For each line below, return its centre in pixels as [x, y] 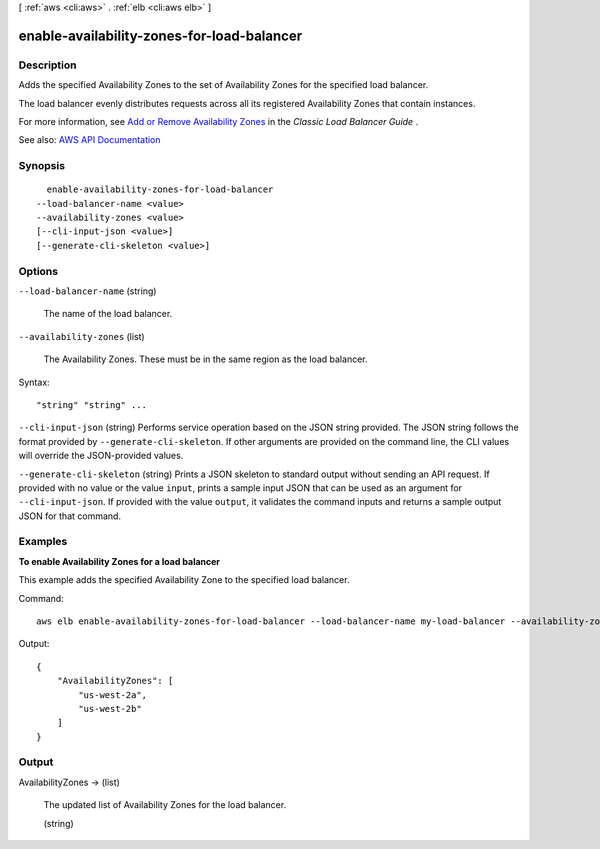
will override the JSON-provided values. [101, 456]
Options [38, 271]
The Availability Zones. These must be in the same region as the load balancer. [205, 359]
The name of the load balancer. [108, 314]
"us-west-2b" [110, 708]
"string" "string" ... [92, 404]
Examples [43, 542]
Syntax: [34, 382]
